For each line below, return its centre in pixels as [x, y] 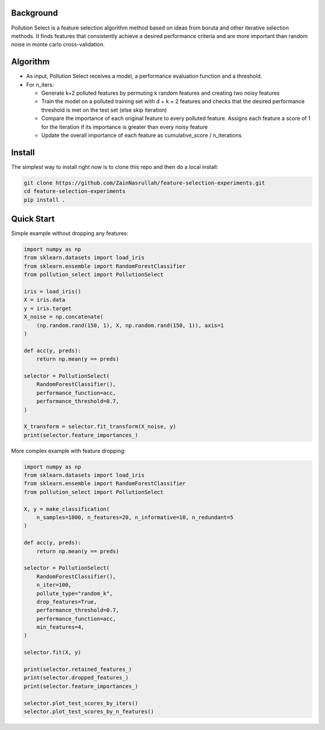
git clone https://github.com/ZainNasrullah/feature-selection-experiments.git [144, 183]
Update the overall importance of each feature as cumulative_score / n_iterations [141, 135]
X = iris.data [45, 300]
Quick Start [33, 219]
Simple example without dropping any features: [70, 233]
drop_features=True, [67, 601]
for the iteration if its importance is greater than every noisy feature [125, 127]
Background [35, 13]
